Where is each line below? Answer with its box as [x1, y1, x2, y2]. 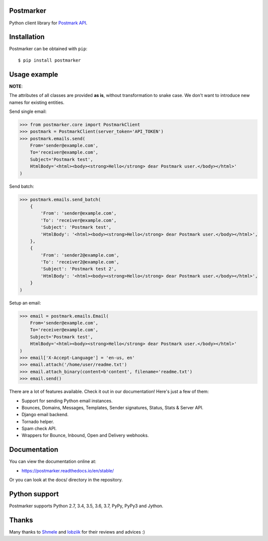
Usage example [9, 70, 59, 79]
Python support [9, 490, 59, 498]
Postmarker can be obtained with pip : [9, 46, 88, 52]
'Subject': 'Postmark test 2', [40, 266, 117, 272]
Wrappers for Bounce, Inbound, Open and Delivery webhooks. [21, 433, 149, 439]
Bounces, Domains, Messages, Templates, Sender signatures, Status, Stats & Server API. [21, 404, 203, 410]
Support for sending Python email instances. [21, 398, 113, 404]
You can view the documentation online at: [9, 458, 97, 464]
